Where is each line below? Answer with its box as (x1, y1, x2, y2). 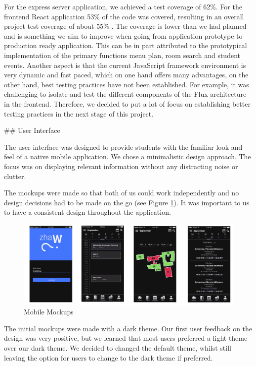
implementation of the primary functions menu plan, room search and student (4, 50, 240, 60)
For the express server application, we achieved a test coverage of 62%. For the (4, 1, 242, 11)
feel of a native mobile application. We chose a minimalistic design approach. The (4, 151, 251, 162)
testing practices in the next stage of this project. (4, 108, 154, 119)
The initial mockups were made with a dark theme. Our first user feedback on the (4, 323, 253, 333)
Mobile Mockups (24, 306, 74, 317)
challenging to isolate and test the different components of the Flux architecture (4, 89, 247, 99)
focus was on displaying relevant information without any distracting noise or (4, 161, 238, 171)
